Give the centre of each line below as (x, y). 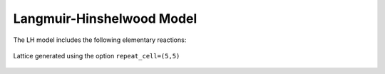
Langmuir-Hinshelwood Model (105, 18)
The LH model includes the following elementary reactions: (100, 40)
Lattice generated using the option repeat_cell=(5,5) (97, 55)
